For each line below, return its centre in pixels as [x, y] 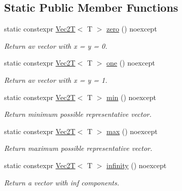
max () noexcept [132, 131]
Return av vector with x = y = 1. [56, 79]
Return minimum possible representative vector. [78, 114]
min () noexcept [132, 97]
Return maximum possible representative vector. [78, 148]
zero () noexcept [132, 29]
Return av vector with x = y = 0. [56, 45]
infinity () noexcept [137, 165]
